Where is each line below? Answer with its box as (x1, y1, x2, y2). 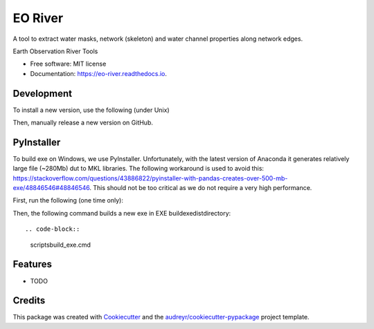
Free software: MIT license (30, 59, 107, 68)
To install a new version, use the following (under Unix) (12, 106, 170, 114)
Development (12, 87, 73, 100)
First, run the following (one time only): (12, 196, 124, 205)
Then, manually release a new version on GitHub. (12, 118, 154, 127)
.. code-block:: (25, 225, 80, 233)
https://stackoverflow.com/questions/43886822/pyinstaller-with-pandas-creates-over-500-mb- (12, 173, 288, 182)
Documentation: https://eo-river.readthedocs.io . (30, 69, 168, 77)
